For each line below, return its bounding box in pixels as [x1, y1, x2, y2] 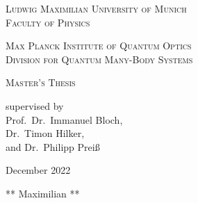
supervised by [6, 98, 64, 113]
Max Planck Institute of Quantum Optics [6, 38, 192, 53]
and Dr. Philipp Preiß [6, 139, 100, 154]
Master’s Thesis [6, 75, 76, 90]
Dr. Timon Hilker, [6, 126, 85, 140]
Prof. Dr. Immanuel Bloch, [6, 112, 123, 127]
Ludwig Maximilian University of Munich [6, 1, 187, 15]
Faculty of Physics [6, 15, 90, 29]
